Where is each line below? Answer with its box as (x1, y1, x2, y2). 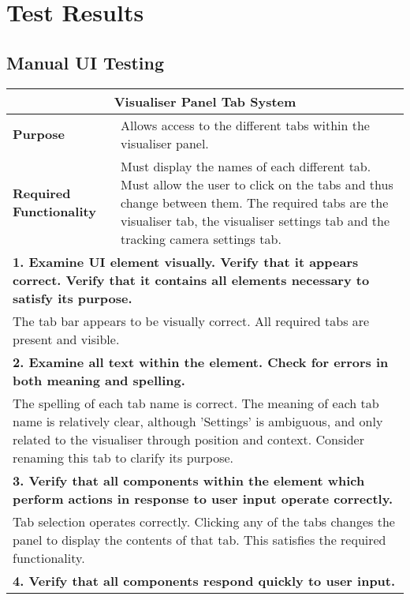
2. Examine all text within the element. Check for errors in (13, 352, 389, 371)
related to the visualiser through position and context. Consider (13, 429, 364, 448)
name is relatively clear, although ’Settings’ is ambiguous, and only (13, 411, 383, 430)
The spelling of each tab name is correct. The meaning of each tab (13, 393, 379, 412)
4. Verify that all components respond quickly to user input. (13, 571, 396, 590)
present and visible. (13, 329, 120, 348)
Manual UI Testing (6, 50, 165, 74)
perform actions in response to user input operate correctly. (13, 489, 393, 508)
